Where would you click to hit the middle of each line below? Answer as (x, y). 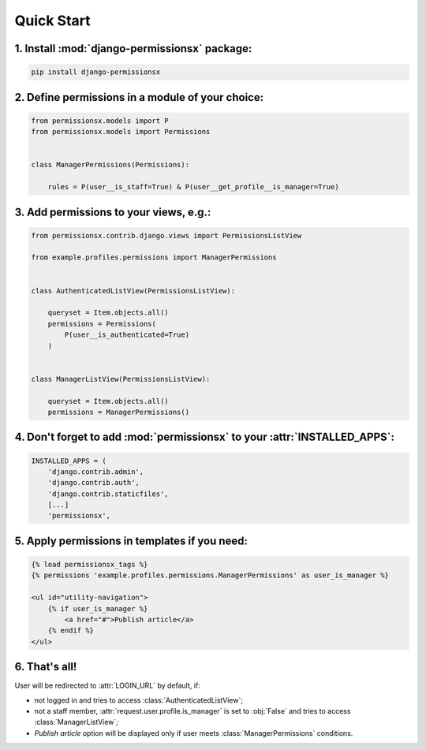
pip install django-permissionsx (96, 72)
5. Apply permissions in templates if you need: (131, 541)
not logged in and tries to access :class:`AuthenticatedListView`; (139, 700)
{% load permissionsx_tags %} (90, 565)
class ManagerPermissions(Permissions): (110, 165)
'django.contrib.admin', (96, 472)
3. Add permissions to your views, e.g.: (113, 212)
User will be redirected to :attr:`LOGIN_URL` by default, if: (107, 685)
